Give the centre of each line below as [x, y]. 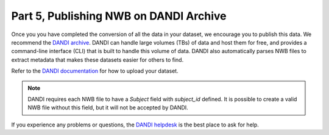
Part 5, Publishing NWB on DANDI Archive [119, 16]
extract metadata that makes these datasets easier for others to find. [97, 60]
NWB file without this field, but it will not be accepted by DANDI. [108, 108]
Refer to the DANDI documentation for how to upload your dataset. [95, 71]
